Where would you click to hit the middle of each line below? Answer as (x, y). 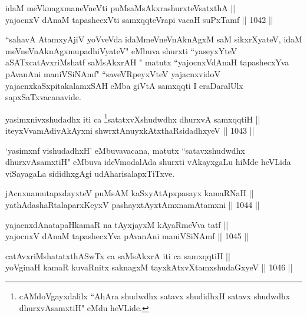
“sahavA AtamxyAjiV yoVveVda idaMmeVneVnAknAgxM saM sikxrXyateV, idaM (154, 39)
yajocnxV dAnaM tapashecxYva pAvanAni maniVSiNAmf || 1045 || (127, 236)
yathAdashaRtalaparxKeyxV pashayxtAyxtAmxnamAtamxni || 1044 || (133, 204)
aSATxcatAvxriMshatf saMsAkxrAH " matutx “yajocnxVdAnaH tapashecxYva (147, 62)
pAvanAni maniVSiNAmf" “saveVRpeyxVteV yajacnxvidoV (113, 73)
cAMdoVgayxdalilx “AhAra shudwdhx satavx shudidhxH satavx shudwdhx (155, 295)
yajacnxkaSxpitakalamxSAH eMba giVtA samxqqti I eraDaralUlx (124, 85)
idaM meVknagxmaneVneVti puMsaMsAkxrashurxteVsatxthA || (121, 8)
